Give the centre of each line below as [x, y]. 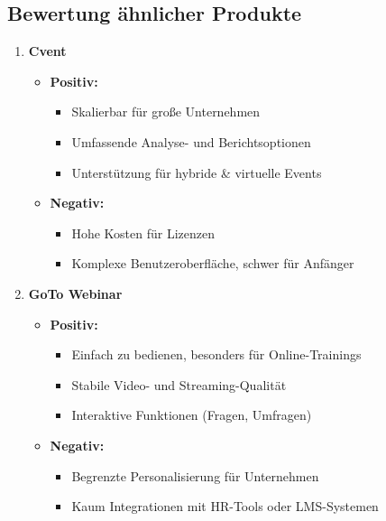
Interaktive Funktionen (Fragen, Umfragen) [192, 415]
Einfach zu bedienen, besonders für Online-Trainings [216, 354]
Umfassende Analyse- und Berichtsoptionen [191, 141]
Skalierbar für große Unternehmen [166, 112]
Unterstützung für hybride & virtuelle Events [197, 172]
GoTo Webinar [75, 293]
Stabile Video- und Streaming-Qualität [179, 384]
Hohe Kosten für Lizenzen [143, 233]
